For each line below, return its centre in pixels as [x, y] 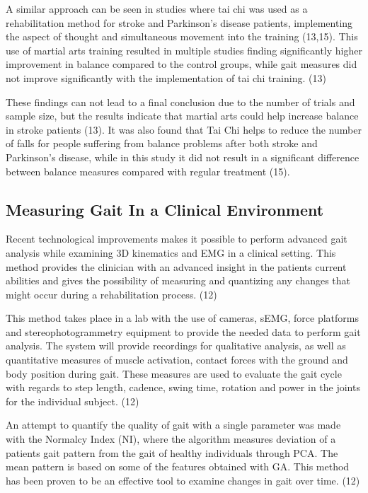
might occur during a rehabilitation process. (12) [111, 294]
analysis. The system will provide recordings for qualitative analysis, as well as [176, 346]
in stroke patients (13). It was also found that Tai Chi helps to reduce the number [184, 129]
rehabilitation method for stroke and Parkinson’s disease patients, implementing [179, 22]
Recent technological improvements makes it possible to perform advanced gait [177, 239]
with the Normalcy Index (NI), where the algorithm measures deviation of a [171, 439]
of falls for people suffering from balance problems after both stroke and [162, 143]
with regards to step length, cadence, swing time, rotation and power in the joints [183, 387]
